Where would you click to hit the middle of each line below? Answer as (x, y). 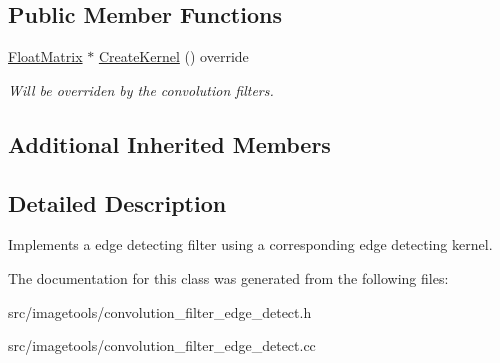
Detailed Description (117, 202)
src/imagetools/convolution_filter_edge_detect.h (160, 311)
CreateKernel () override (173, 56)
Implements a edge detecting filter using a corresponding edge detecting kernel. (250, 244)
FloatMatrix (45, 56)
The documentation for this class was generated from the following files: (228, 277)
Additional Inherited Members (169, 143)
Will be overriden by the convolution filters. (141, 89)
